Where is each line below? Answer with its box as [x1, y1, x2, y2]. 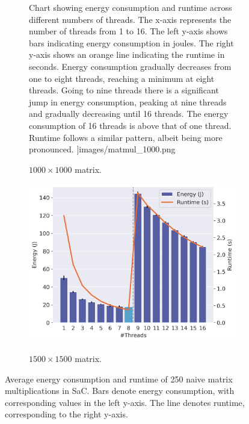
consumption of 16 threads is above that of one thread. [29, 119, 232, 131]
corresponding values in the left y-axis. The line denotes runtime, [5, 396, 245, 408]
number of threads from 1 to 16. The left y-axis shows [29, 25, 228, 37]
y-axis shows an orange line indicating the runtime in [29, 48, 225, 61]
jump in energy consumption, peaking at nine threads [29, 95, 227, 108]
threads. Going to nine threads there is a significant [29, 84, 219, 96]
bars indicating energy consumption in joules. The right [29, 36, 234, 49]
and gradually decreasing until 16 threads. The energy [29, 107, 229, 120]
